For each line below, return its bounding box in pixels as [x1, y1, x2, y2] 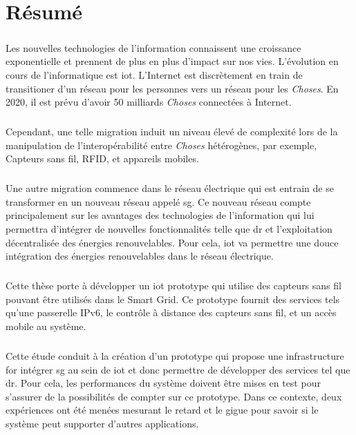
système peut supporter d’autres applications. [6, 416, 199, 430]
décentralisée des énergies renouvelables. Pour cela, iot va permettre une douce [6, 235, 339, 249]
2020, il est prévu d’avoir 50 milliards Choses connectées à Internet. [6, 95, 292, 109]
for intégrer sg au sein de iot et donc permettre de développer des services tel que [6, 362, 350, 376]
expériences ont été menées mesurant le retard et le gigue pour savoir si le [6, 403, 319, 417]
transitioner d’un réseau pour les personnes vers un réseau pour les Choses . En [6, 81, 339, 95]
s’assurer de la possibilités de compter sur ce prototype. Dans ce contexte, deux [6, 389, 342, 403]
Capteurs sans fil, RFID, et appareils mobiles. [6, 151, 199, 166]
